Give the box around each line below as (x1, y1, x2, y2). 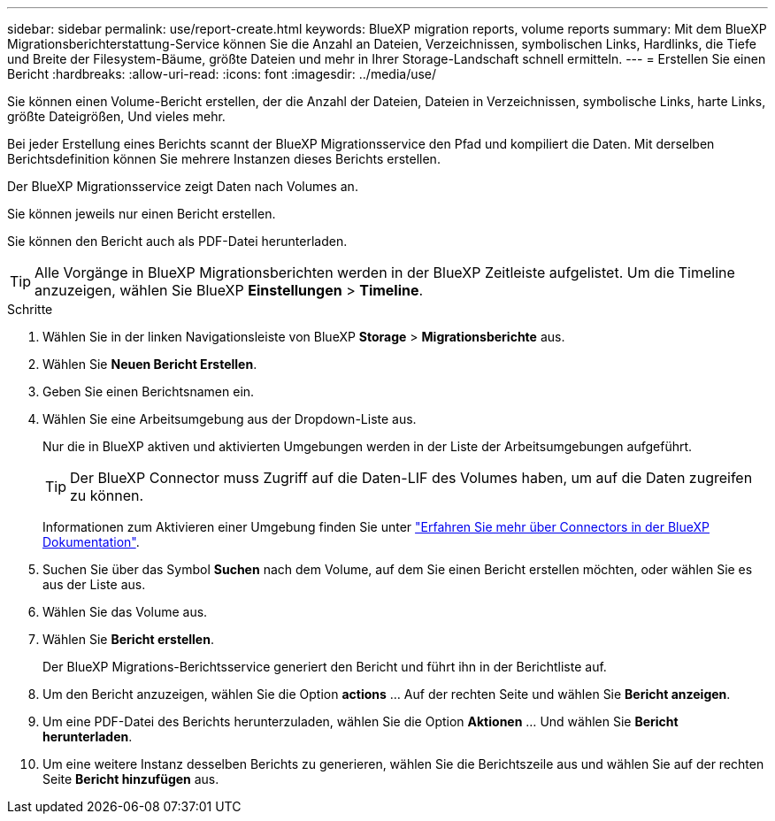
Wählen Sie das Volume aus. (42, 604, 208, 619)
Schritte (7, 302, 53, 317)
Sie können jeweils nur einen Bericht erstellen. (7, 206, 276, 221)
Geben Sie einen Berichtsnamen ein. (42, 384, 255, 399)
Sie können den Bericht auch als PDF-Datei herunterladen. (7, 234, 348, 249)
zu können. (70, 487, 144, 504)
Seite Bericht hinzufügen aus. (42, 771, 219, 786)
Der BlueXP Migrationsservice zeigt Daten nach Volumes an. (7, 179, 358, 194)
